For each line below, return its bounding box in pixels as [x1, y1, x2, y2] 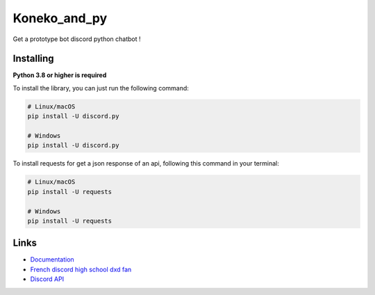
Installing [12, 53, 55, 65]
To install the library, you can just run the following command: [12, 83, 189, 92]
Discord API [30, 275, 65, 283]
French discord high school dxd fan [30, 265, 132, 273]
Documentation [30, 255, 74, 264]
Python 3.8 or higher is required [12, 71, 107, 79]
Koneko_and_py [12, 10, 108, 26]
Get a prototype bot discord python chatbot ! [12, 35, 141, 43]
